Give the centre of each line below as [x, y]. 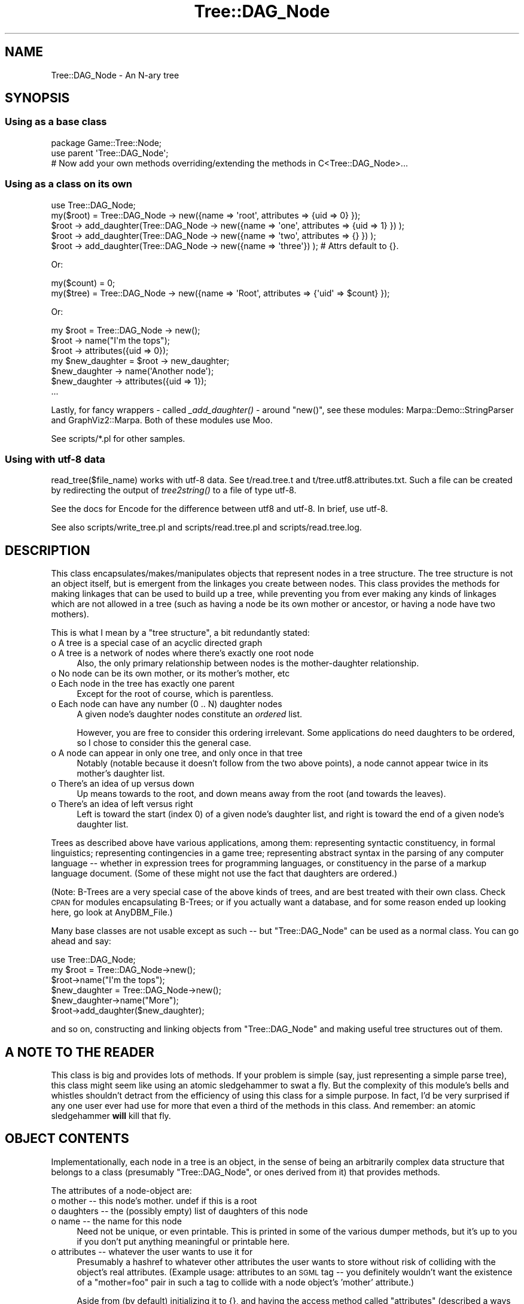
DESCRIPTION [48, 550]
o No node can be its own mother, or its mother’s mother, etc [170, 674]
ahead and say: [81, 941]
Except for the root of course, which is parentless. [175, 694]
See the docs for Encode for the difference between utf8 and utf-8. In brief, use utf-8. [220, 509]
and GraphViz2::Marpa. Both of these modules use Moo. [162, 420]
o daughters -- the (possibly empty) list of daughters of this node [179, 1211]
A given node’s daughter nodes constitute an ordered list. [190, 714]
